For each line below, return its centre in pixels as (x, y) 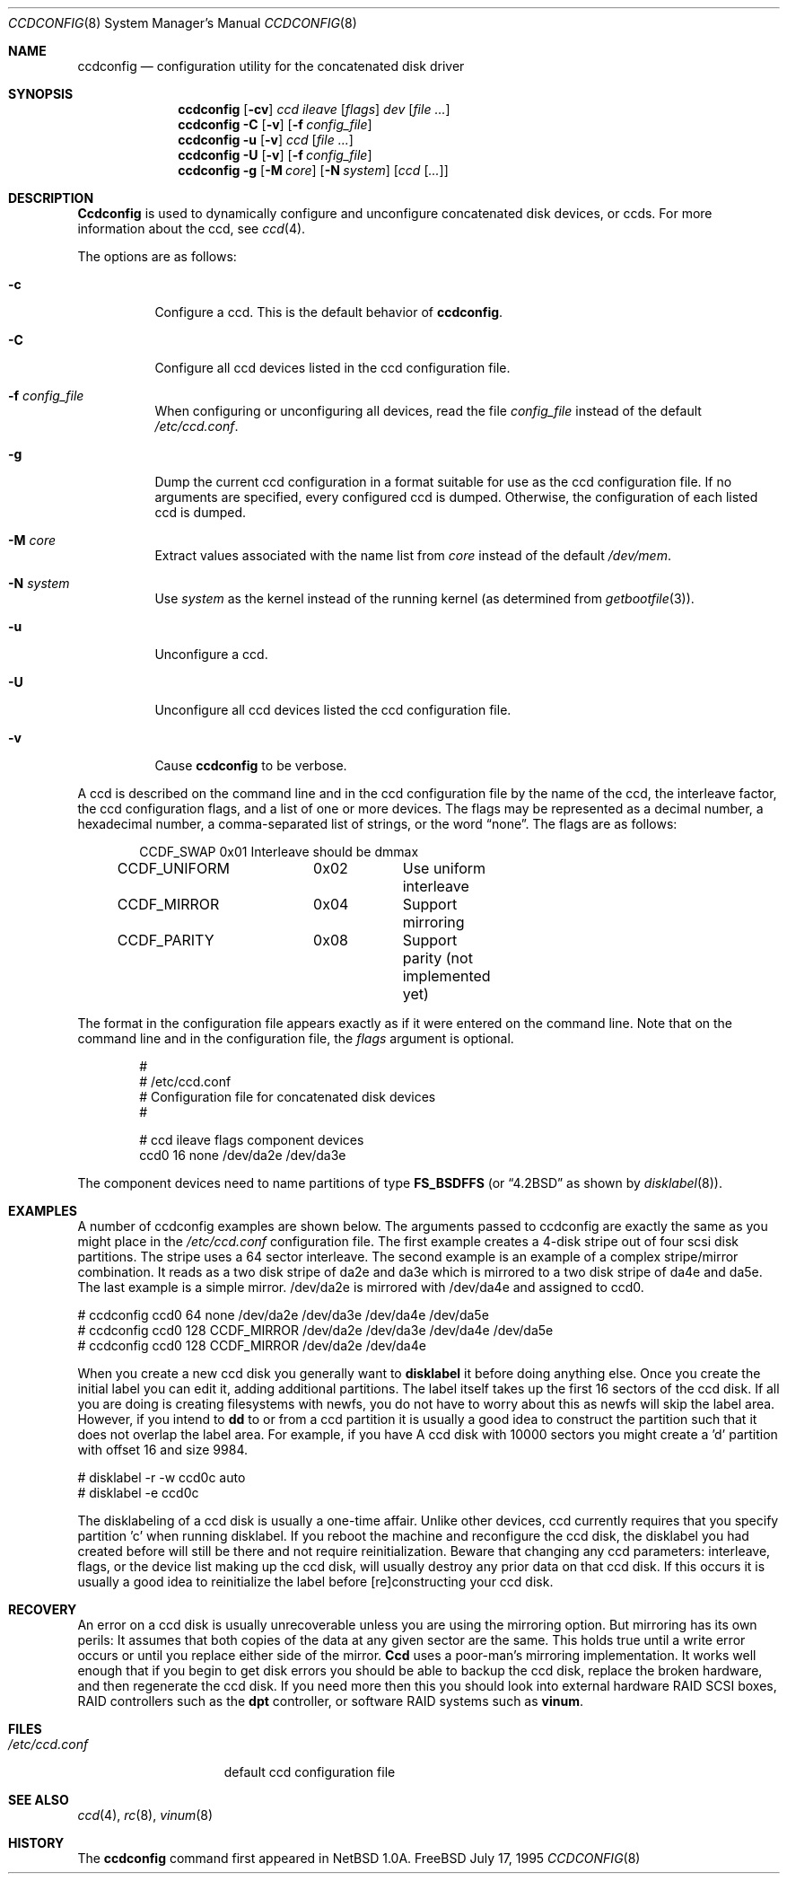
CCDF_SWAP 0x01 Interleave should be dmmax (279, 852)
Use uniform (444, 868)
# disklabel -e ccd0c (138, 1493)
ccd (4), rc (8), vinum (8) (145, 1815)
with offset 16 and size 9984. (162, 1450)
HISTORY (36, 1843)
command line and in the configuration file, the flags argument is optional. (296, 1038)
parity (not (437, 958)
